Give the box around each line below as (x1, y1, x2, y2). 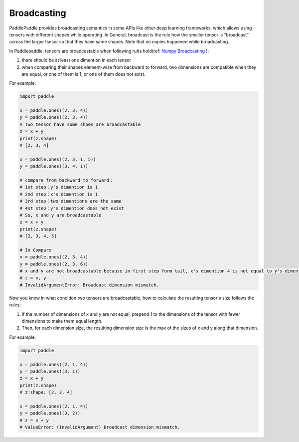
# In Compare (19, 247, 52, 253)
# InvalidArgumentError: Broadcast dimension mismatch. (19, 282, 159, 288)
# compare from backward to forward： (19, 177, 114, 183)
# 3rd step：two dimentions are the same (19, 199, 122, 204)
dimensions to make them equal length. (21, 318, 103, 324)
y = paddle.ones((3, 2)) (19, 411, 81, 416)
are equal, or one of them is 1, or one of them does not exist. (21, 71, 146, 77)
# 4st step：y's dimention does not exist (19, 205, 124, 211)
